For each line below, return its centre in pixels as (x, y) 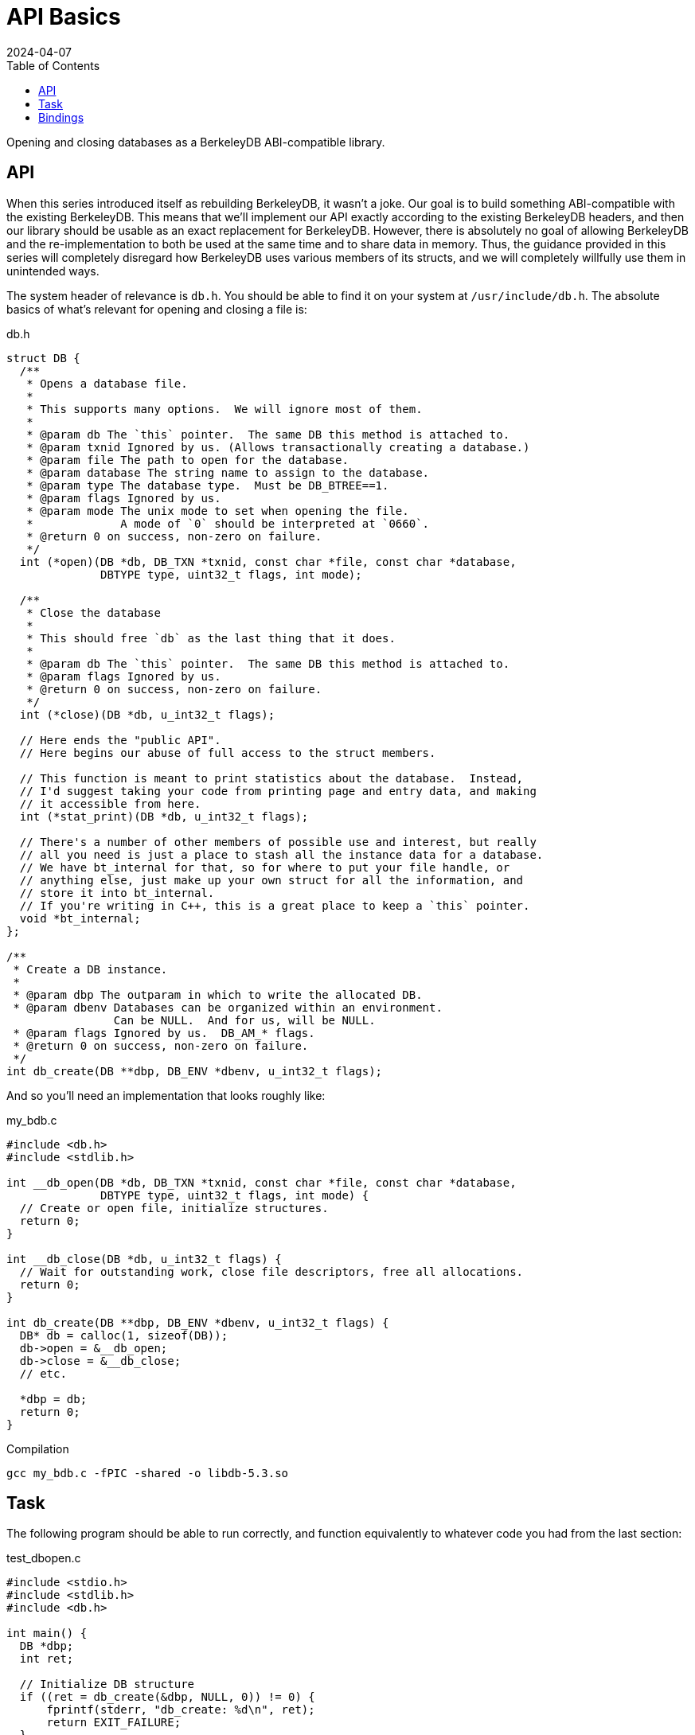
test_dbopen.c (44, 1558)
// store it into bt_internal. (117, 893)
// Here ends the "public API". (120, 740)
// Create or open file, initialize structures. (174, 1208)
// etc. (43, 1373)
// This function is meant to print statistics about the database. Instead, (271, 778)
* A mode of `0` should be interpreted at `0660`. (228, 523)
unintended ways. (53, 271)
